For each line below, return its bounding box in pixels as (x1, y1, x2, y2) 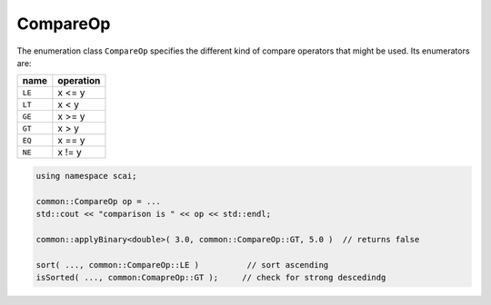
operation (57, 74, 101, 87)
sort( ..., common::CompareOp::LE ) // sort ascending (35, 260, 329, 270)
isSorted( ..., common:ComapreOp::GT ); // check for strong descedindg (35, 272, 386, 283)
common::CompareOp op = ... (35, 196, 161, 206)
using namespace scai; (35, 171, 137, 181)
